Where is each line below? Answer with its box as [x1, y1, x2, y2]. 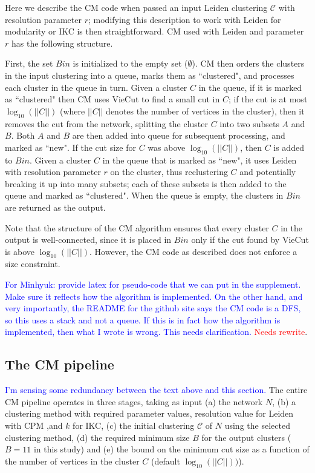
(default [151, 454, 180, 467]
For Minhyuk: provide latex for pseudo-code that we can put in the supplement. [5, 278, 301, 291]
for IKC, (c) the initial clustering [73, 419, 195, 432]
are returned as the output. [5, 200, 106, 213]
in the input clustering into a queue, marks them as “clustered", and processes [5, 68, 294, 81]
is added [273, 141, 304, 153]
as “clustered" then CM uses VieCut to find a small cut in [5, 93, 220, 105]
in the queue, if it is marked [198, 81, 302, 93]
